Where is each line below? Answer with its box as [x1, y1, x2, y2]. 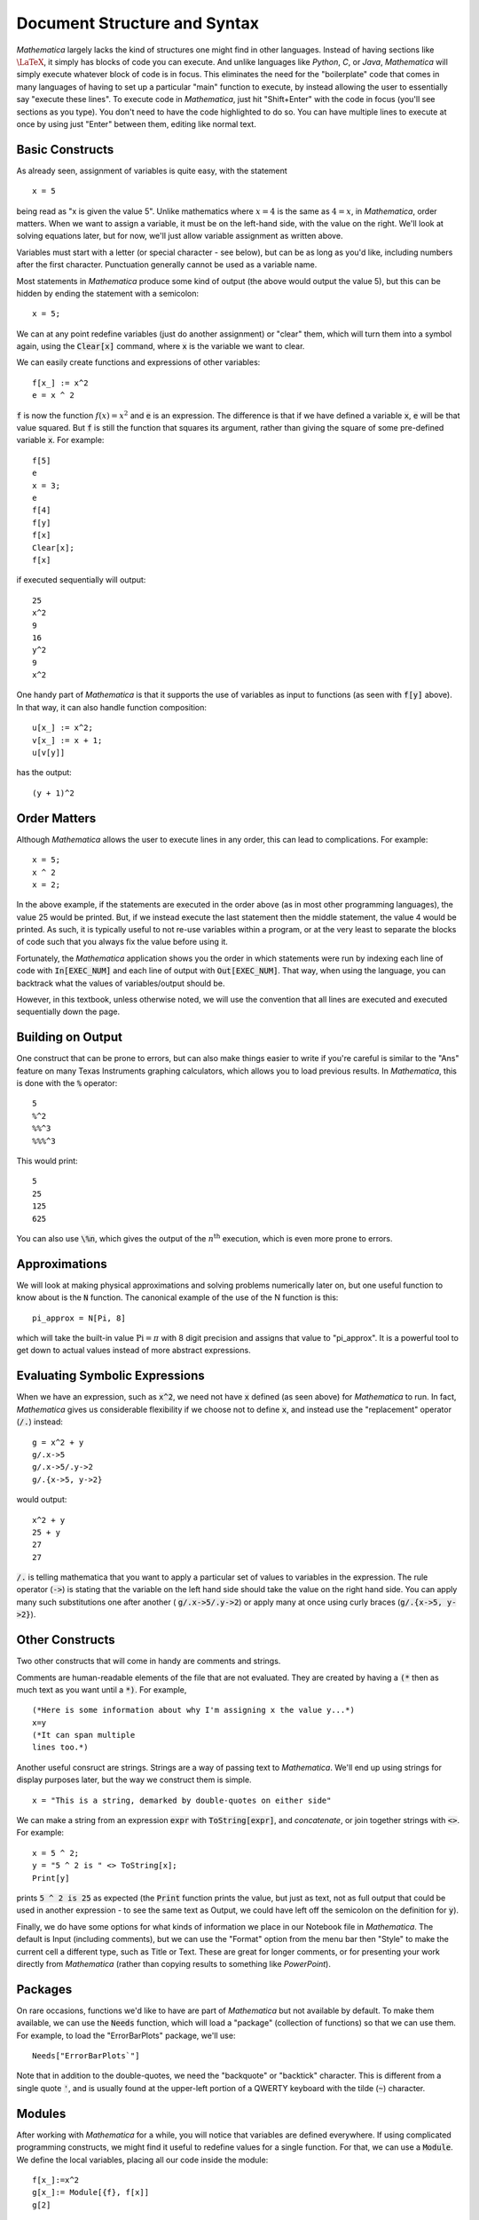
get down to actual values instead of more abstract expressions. [16, 1345, 252, 1356]
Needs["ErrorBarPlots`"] [32, 2051, 140, 2061]
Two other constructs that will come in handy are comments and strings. [16, 1656, 281, 1667]
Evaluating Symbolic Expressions [16, 1368, 206, 1384]
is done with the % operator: [16, 1078, 118, 1089]
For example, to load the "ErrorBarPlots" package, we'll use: [16, 2030, 236, 2041]
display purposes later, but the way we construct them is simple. [16, 1774, 252, 1785]
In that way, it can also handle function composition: [16, 702, 208, 712]
